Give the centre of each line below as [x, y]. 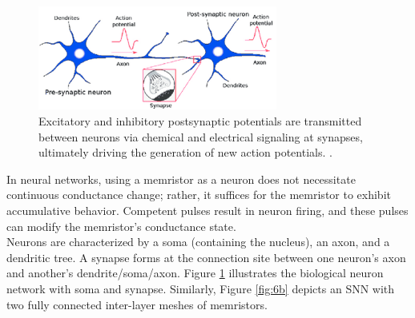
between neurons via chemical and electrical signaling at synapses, [201, 136]
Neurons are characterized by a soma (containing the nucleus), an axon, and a [198, 242]
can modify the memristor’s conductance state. [121, 226]
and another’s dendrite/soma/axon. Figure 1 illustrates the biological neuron [195, 273]
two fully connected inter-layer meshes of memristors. [137, 304]
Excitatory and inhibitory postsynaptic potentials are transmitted [200, 121]
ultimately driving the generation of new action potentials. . [185, 152]
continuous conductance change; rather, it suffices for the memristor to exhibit [199, 195]
